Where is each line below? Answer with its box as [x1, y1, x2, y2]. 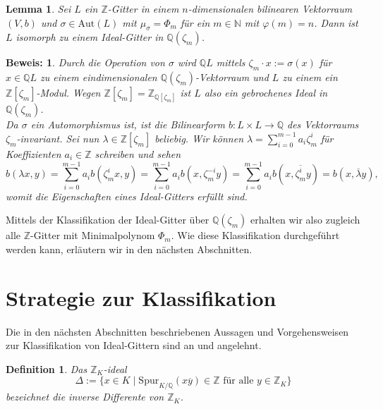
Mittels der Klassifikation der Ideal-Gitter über [6, 212, 209, 227]
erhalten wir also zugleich [250, 212, 360, 227]
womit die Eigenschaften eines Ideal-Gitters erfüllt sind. [6, 188, 248, 203]
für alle [223, 376, 254, 386]
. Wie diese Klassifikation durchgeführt [171, 228, 340, 243]
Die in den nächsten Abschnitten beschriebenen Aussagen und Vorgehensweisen [6, 324, 349, 338]
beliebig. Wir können [154, 130, 244, 145]
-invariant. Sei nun [16, 130, 99, 145]
